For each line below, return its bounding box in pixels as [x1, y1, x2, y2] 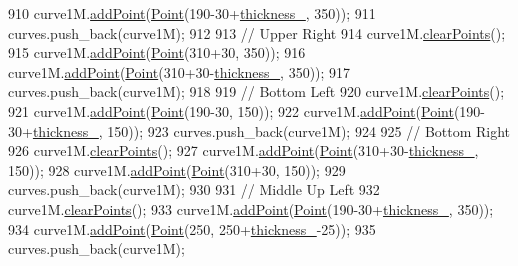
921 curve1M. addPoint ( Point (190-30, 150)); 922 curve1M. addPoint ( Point [8, 100, 454, 121]
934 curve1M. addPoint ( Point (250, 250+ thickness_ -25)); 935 [8, 218, 376, 239]
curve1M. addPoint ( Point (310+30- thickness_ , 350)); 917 [8, 61, 351, 82]
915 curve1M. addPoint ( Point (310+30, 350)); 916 [8, 42, 306, 63]
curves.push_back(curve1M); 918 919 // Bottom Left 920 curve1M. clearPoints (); [8, 81, 505, 102]
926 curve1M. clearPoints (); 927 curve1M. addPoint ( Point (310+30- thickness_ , [8, 140, 479, 161]
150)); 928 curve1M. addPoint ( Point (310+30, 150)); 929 [8, 159, 346, 180]
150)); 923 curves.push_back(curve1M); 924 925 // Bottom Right [107, 120, 511, 141]
